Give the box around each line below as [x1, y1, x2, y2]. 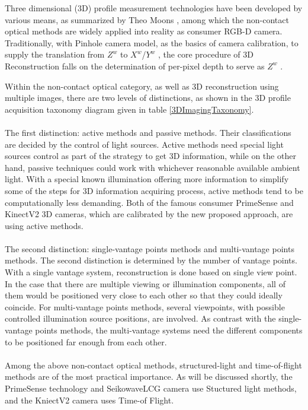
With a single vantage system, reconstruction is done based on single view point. [5, 266, 297, 278]
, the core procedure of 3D [158, 48, 254, 61]
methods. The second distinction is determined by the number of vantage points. [5, 254, 297, 266]
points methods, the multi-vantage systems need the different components [35, 324, 303, 336]
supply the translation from [5, 48, 105, 61]
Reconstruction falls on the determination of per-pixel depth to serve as [5, 59, 265, 72]
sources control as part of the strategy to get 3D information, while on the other [5, 150, 296, 162]
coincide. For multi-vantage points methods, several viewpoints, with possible [5, 300, 285, 313]
